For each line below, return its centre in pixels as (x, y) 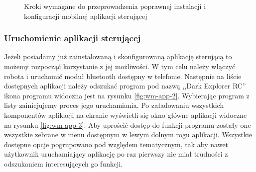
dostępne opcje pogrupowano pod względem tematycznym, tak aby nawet (116, 144)
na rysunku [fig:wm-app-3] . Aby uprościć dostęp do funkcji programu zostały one (128, 125)
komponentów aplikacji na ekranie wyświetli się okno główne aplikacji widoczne (126, 115)
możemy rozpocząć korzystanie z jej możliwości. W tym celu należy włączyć (120, 66)
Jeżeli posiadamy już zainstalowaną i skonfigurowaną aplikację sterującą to (118, 56)
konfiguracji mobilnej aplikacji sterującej (86, 16)
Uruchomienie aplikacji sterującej (72, 38)
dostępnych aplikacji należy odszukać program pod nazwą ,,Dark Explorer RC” (125, 86)
